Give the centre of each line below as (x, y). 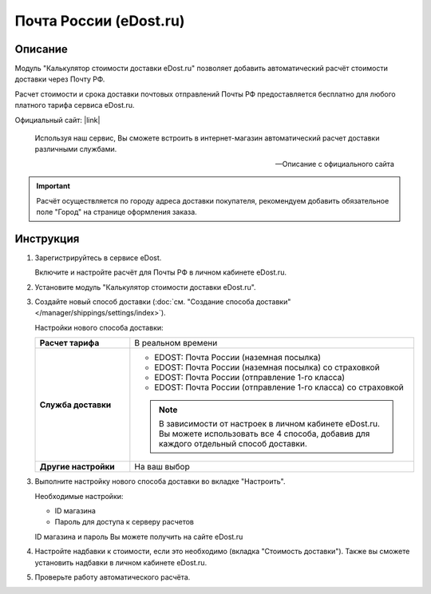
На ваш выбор (162, 467)
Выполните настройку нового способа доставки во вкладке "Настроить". (160, 481)
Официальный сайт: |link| (57, 120)
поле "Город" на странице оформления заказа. (117, 212)
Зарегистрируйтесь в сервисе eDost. (98, 257)
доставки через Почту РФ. (60, 79)
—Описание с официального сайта (335, 164)
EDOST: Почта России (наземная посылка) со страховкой (267, 367)
